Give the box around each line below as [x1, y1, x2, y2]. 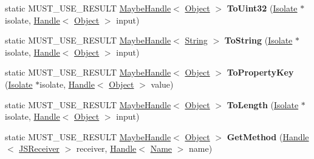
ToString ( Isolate [224, 34, 293, 47]
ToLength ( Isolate [227, 98, 299, 111]
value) [151, 77, 174, 90]
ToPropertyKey [227, 66, 294, 79]
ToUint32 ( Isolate [227, 2, 298, 14]
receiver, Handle [76, 142, 137, 155]
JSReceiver [19, 142, 60, 155]
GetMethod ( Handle [227, 130, 309, 143]
